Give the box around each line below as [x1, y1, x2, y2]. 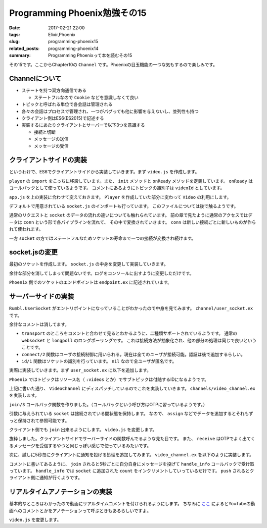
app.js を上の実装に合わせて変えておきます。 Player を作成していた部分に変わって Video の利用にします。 [9, 194, 231, 200]
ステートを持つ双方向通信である [21, 87, 87, 94]
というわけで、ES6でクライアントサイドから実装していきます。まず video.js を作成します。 [9, 169, 200, 175]
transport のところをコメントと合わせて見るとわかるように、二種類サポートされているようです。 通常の [21, 330, 237, 336]
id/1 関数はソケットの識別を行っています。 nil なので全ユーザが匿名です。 [21, 358, 177, 364]
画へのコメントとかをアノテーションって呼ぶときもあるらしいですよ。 [9, 508, 152, 514]
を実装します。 [9, 392, 40, 398]
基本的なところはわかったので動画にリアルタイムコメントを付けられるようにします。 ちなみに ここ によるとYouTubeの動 [9, 501, 255, 507]
